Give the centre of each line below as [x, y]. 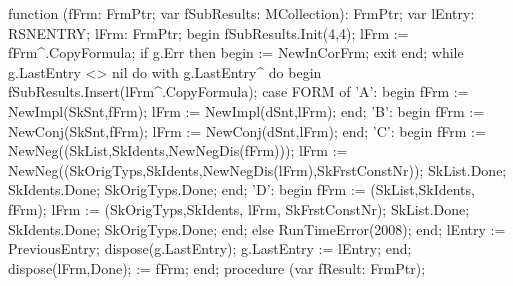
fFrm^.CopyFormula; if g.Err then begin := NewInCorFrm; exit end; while [236, 52]
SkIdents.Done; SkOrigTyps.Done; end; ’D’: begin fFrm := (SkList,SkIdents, [241, 189]
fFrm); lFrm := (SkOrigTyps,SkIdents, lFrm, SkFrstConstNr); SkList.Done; [239, 208]
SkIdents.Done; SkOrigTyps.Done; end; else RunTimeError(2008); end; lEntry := [257, 228]
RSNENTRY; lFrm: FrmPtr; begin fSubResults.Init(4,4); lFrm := [208, 32]
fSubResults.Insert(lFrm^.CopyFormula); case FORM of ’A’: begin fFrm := [238, 91]
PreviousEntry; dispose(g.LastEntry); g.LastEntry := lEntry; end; [210, 248]
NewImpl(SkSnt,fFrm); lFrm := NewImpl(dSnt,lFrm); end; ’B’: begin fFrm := [246, 110]
